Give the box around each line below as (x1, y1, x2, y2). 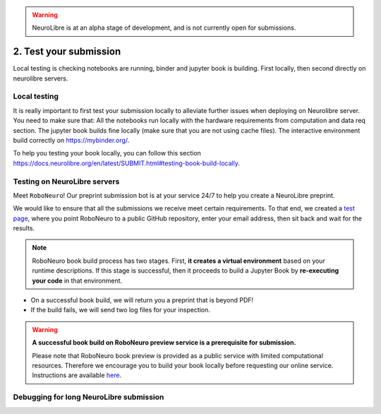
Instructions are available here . (32, 371, 122, 379)
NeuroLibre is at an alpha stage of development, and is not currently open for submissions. (32, 23, 296, 32)
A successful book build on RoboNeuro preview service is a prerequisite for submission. (32, 338, 296, 347)
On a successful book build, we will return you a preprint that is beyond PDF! (30, 296, 254, 304)
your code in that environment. (32, 276, 123, 285)
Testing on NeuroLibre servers (13, 177, 120, 187)
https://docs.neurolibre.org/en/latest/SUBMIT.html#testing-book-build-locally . (13, 159, 240, 167)
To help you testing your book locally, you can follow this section (13, 149, 201, 158)
